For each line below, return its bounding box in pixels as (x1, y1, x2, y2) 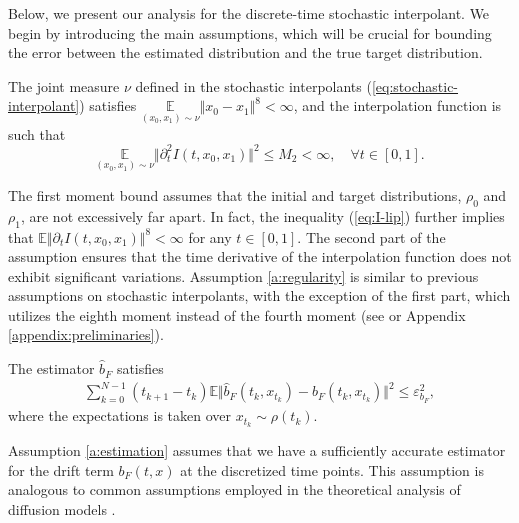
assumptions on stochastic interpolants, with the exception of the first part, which (8, 285, 511, 306)
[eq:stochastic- (371, 75, 459, 96)
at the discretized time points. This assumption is (180, 459, 484, 480)
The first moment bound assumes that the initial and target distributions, (8, 184, 462, 205)
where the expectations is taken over (8, 405, 232, 426)
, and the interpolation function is (293, 95, 502, 116)
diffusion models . (8, 498, 116, 519)
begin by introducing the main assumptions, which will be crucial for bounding (8, 22, 492, 43)
